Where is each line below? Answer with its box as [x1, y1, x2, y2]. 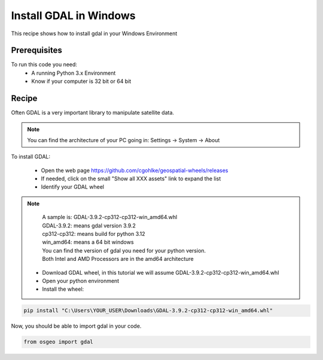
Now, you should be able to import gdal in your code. [11, 322, 142, 330]
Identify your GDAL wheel [41, 183, 105, 190]
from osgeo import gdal [23, 339, 94, 346]
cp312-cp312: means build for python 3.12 [42, 230, 146, 238]
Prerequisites [11, 45, 62, 56]
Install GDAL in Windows [11, 9, 136, 22]
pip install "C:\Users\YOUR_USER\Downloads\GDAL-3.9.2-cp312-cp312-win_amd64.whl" [23, 307, 273, 314]
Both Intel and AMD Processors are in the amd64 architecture [42, 256, 194, 263]
